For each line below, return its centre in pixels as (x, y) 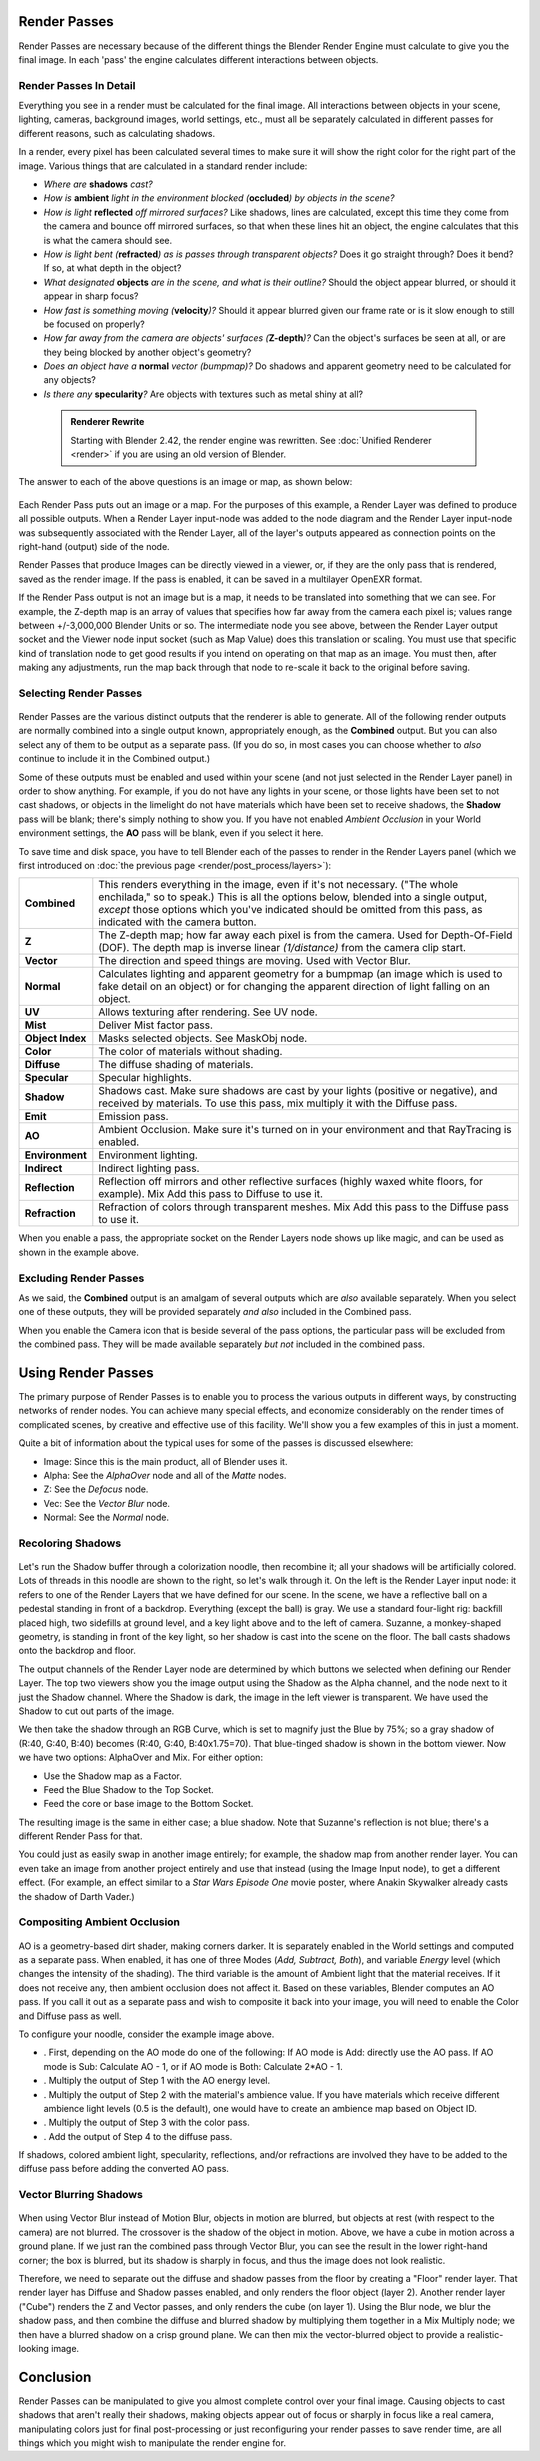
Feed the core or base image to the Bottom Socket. (148, 1804)
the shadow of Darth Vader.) (76, 1896)
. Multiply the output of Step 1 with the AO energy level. (157, 2081)
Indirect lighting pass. (149, 1168)
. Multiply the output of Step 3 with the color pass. (146, 2122)
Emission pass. (133, 1117)
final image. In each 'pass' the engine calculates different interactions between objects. (198, 59)
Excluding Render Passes (81, 1278)
